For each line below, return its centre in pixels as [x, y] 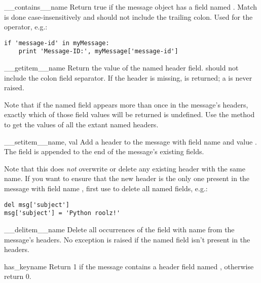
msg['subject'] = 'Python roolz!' [62, 213]
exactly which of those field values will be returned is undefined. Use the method [129, 114]
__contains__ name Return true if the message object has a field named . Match [131, 7]
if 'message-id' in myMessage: [57, 43]
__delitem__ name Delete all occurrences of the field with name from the [119, 229]
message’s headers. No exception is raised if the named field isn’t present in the [127, 239]
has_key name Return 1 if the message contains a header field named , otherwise [129, 266]
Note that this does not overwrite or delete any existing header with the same [125, 168]
